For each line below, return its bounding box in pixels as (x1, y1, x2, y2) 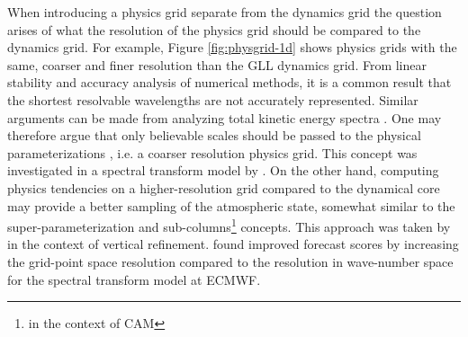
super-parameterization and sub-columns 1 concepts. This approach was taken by (7, 215, 451, 235)
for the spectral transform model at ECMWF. (7, 270, 261, 288)
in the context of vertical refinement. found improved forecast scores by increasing (7, 235, 459, 253)
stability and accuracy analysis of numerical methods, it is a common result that (7, 73, 452, 92)
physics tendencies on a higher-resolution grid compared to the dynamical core (7, 178, 440, 197)
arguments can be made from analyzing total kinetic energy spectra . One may (7, 108, 442, 127)
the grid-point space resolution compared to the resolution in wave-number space (7, 252, 454, 270)
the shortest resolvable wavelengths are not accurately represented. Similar (7, 90, 418, 109)
